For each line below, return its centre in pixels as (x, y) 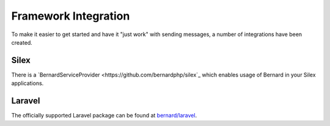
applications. (28, 83)
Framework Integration (71, 16)
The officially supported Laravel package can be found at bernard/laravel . (104, 116)
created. (22, 42)
